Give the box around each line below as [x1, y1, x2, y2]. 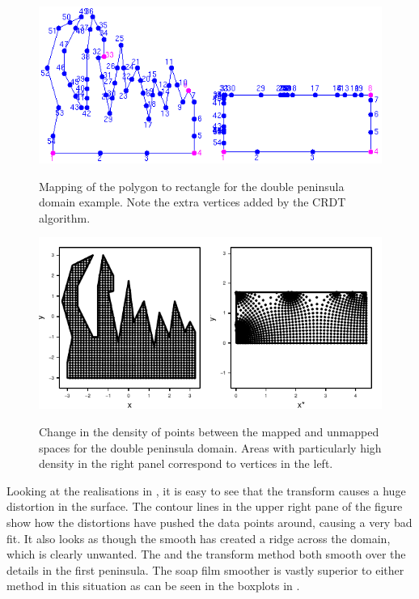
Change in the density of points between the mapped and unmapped [39, 423, 379, 440]
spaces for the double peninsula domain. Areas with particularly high [39, 439, 382, 456]
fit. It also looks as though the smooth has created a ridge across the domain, [6, 529, 391, 546]
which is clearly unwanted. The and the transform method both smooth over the [6, 546, 406, 563]
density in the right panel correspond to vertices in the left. [39, 455, 333, 472]
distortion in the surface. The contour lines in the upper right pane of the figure [6, 498, 403, 515]
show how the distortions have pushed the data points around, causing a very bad [6, 514, 413, 530]
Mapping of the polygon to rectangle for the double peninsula [39, 177, 345, 194]
